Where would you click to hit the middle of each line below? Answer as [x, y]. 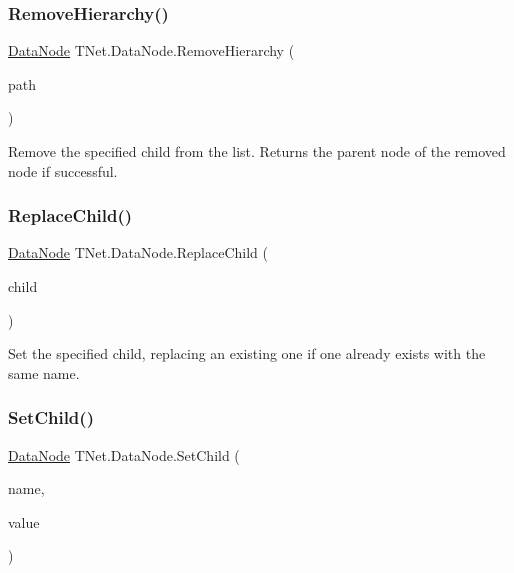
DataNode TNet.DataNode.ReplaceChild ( [138, 252]
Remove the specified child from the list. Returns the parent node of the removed [257, 151]
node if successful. [63, 170]
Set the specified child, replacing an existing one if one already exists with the [247, 353]
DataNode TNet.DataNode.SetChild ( [124, 454]
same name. [44, 372]
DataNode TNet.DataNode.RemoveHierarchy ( [151, 50]
